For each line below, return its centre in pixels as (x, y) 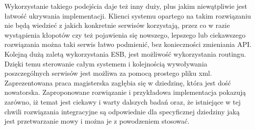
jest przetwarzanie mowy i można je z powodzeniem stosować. (97, 121)
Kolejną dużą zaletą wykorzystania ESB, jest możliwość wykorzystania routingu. (125, 54)
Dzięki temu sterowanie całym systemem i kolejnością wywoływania (106, 63)
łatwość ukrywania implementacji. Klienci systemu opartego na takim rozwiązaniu (128, 15)
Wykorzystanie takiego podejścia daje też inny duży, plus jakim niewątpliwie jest (126, 6)
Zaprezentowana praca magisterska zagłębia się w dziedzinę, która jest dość (118, 82)
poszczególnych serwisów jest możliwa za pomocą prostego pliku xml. (108, 73)
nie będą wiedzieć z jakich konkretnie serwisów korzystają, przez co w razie (117, 25)
